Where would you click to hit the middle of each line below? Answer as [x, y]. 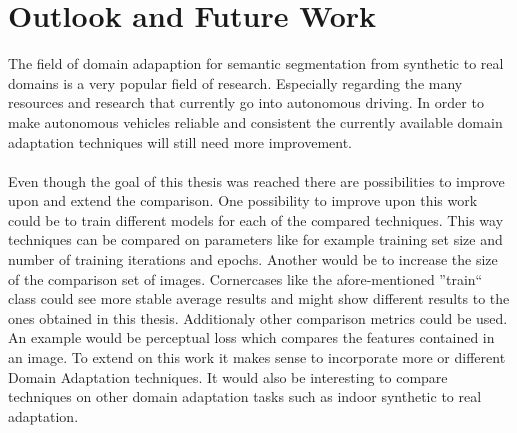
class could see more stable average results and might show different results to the [259, 298]
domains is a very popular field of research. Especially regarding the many [235, 82]
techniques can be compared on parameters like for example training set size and [255, 239]
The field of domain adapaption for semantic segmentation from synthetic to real [256, 63]
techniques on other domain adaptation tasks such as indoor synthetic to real [245, 396]
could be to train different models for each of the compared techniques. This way [256, 219]
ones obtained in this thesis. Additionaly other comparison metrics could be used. [258, 317]
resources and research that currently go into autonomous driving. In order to [246, 102]
